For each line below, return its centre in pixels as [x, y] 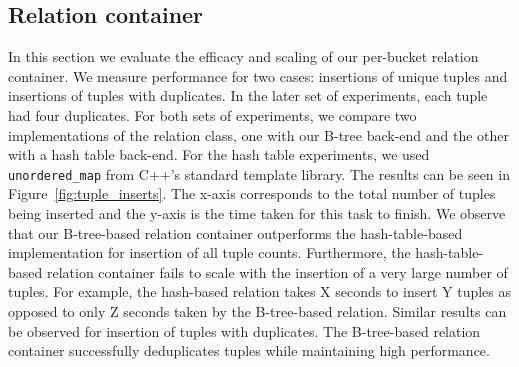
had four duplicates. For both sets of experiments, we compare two [212, 114]
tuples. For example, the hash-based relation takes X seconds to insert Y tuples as [260, 291]
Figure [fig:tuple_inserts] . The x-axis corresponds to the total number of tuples [252, 193]
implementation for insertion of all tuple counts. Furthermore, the [209, 252]
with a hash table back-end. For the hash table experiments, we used [219, 154]
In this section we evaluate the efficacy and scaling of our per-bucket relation [243, 56]
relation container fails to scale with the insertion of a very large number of [277, 271]
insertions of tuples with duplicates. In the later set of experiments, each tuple [248, 95]
